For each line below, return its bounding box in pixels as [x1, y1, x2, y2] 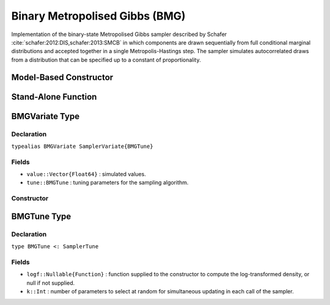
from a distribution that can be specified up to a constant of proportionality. [11, 56, 201, 64]
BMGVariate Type [11, 111, 79, 122]
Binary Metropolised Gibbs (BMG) [11, 9, 186, 23]
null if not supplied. [26, 279, 75, 287]
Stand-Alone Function [11, 92, 97, 102]
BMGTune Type [11, 211, 71, 221]
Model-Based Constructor [11, 72, 114, 83]
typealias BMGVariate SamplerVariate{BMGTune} [11, 142, 153, 150]
